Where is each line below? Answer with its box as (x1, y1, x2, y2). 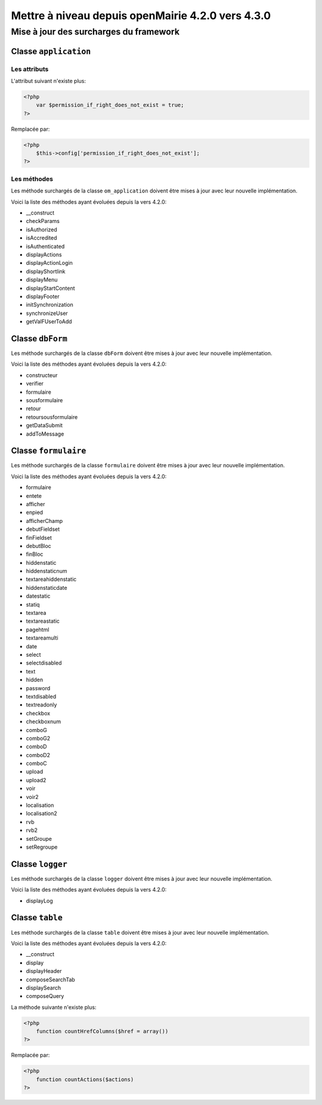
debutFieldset (26, 526, 60, 533)
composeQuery (26, 993, 64, 1000)
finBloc (26, 550, 44, 558)
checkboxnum (26, 718, 61, 726)
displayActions (26, 251, 62, 258)
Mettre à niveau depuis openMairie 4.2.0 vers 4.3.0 (11, 9, 271, 22)
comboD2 (26, 751, 51, 758)
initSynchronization (26, 301, 74, 308)
